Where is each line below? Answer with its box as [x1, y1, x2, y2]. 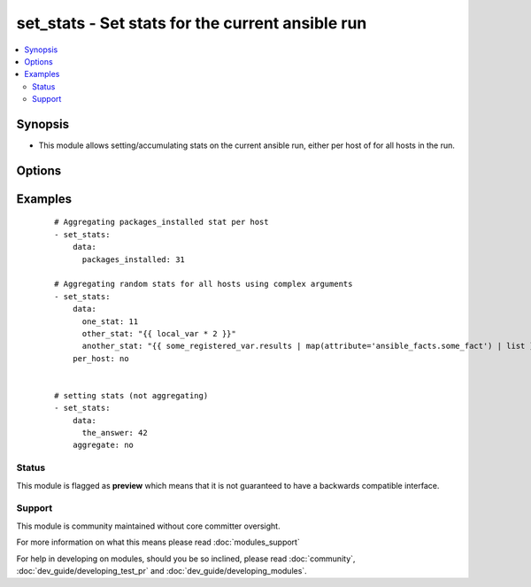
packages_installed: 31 [81, 254, 186, 265]
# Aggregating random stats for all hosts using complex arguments [54, 279, 353, 290]
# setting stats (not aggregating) [54, 390, 209, 400]
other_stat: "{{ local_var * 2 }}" [81, 328, 236, 338]
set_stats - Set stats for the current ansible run [16, 13, 367, 33]
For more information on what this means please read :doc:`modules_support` [16, 537, 300, 548]
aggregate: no [72, 440, 135, 451]
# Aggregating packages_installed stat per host [54, 217, 269, 228]
